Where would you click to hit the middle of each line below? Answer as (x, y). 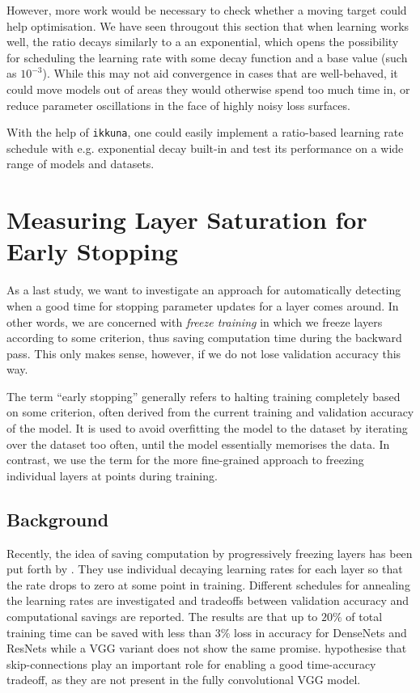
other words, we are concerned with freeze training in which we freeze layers (195, 321)
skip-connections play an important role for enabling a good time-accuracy (191, 663)
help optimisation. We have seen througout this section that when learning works (208, 25)
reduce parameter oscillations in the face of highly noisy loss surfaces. (178, 105)
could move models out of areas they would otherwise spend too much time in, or (208, 89)
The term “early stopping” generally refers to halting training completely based (204, 396)
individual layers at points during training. (112, 475)
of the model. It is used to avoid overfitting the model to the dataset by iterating (207, 428)
